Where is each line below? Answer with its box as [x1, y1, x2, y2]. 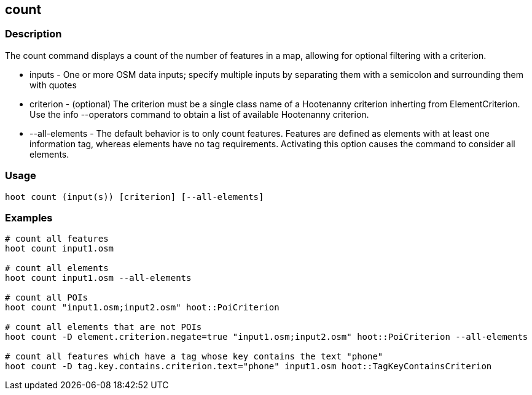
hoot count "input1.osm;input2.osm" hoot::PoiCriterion [5, 302, 280, 313]
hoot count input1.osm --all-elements [5, 273, 192, 283]
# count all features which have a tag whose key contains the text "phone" [5, 351, 383, 362]
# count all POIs [5, 293, 88, 303]
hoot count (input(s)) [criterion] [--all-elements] [5, 191, 264, 202]
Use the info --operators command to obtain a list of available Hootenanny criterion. [29, 109, 369, 120]
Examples [5, 211, 53, 224]
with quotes [29, 79, 77, 90]
